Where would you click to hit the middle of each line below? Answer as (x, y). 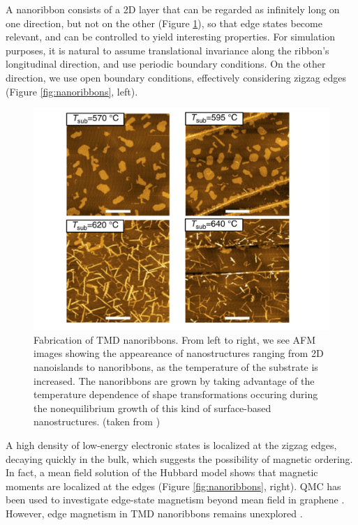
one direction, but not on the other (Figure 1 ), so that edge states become (164, 23)
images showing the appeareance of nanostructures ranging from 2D (179, 353)
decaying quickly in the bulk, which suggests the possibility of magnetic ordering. (179, 458)
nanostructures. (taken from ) (97, 421)
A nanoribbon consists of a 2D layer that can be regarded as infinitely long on (173, 9)
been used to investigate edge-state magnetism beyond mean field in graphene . (175, 500)
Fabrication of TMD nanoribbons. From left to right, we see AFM (175, 339)
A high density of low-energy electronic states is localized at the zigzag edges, (171, 444)
